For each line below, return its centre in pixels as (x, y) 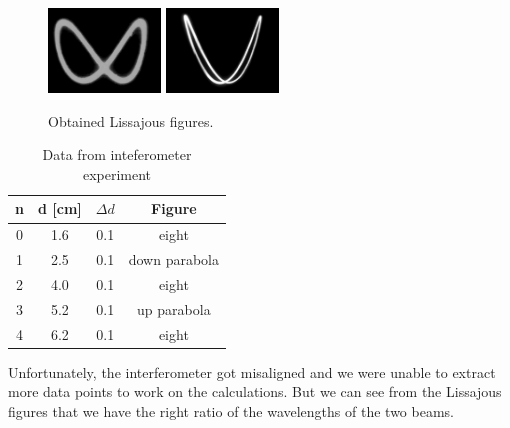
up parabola (174, 308)
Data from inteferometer (117, 154)
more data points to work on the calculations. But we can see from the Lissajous (255, 391)
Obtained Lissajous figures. (131, 120)
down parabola (174, 259)
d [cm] (59, 208)
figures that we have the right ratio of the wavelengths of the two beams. (231, 410)
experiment (117, 173)
